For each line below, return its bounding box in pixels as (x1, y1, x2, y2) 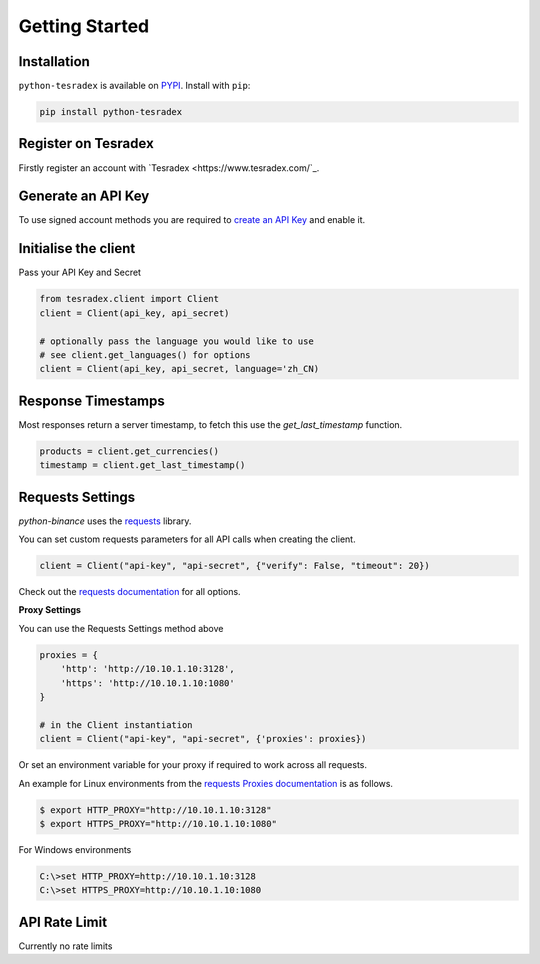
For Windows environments (18, 843, 132, 855)
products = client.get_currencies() (39, 445, 220, 457)
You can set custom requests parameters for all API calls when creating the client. (18, 533, 356, 545)
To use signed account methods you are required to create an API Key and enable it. (18, 214, 366, 226)
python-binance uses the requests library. (18, 515, 192, 527)
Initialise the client (18, 240, 136, 257)
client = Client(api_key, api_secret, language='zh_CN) (39, 363, 320, 375)
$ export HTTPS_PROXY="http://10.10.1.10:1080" (39, 818, 277, 829)
